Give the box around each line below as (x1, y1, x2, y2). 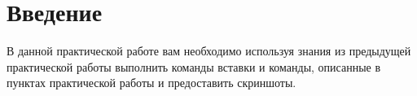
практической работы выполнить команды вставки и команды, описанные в (7, 58, 381, 75)
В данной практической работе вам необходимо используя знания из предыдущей (7, 42, 411, 59)
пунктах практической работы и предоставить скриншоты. (7, 74, 296, 91)
